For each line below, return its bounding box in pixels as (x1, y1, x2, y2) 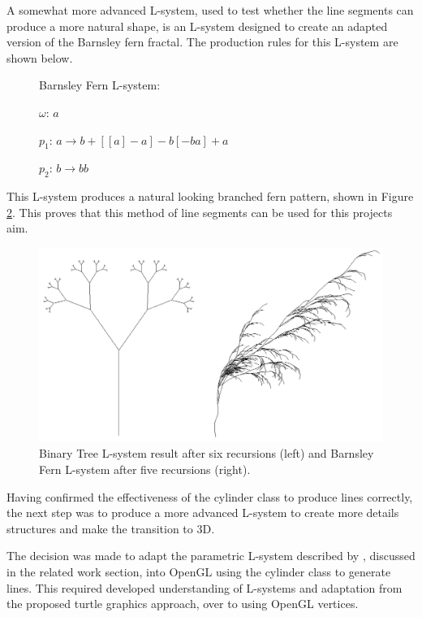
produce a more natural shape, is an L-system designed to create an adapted (6, 17, 388, 34)
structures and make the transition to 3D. (6, 519, 215, 537)
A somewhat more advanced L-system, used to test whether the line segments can (6, 2, 414, 18)
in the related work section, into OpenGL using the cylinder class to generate (6, 563, 391, 580)
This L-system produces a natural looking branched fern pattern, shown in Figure (6, 188, 414, 205)
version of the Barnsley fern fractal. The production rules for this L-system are (6, 33, 398, 50)
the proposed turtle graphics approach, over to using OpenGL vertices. (6, 595, 359, 612)
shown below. (6, 49, 73, 66)
